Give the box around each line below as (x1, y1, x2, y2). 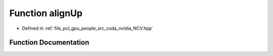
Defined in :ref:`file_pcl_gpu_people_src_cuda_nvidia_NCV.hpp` (22, 25, 154, 31)
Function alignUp (9, 8, 83, 19)
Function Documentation (9, 38, 89, 47)
